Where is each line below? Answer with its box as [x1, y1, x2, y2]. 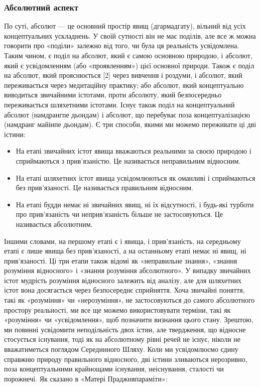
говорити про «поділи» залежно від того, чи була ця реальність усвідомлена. [4, 40, 239, 51]
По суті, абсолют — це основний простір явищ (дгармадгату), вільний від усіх [4, 21, 246, 31]
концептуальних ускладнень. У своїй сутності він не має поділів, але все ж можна [4, 30, 256, 41]
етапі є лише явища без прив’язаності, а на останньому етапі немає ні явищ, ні [4, 245, 246, 256]
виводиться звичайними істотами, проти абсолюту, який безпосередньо [4, 89, 222, 100]
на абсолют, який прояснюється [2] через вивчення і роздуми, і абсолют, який [4, 70, 242, 80]
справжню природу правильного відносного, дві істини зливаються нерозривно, [4, 353, 247, 364]
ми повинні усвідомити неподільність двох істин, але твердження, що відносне [4, 324, 246, 334]
